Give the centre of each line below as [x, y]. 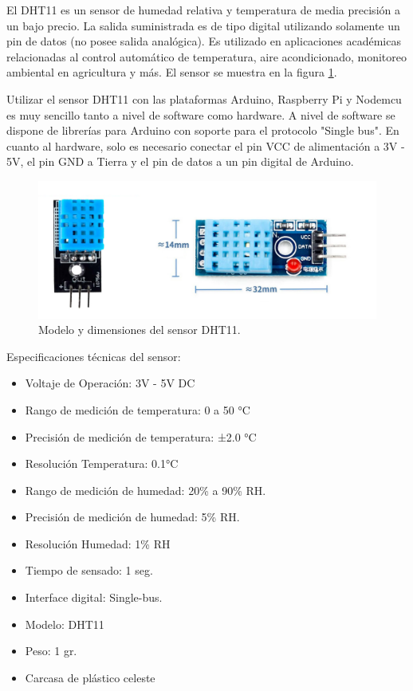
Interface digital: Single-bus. [94, 597]
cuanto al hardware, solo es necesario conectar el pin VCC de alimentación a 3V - [206, 145]
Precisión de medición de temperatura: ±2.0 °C [141, 436]
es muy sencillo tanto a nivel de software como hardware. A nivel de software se [201, 114]
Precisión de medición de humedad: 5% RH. [132, 517]
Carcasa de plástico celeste [90, 677]
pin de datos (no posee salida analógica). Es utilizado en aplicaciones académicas [204, 41]
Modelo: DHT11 [65, 624]
